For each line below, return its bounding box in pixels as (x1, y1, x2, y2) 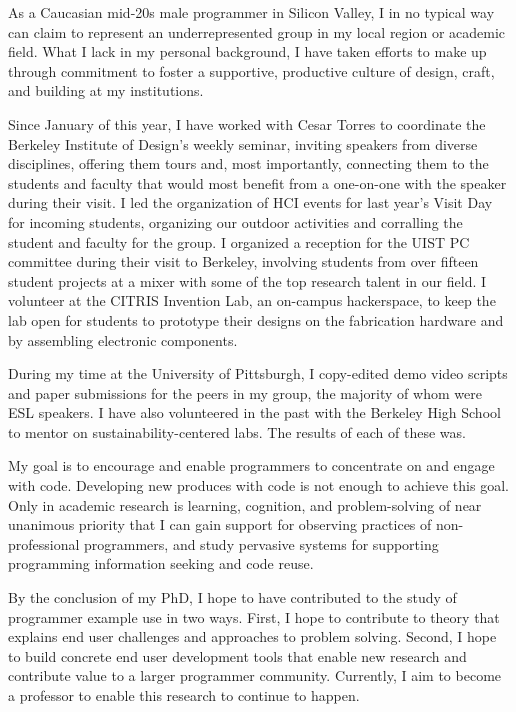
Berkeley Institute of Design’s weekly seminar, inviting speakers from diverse (8, 133, 478, 154)
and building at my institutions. (8, 80, 204, 101)
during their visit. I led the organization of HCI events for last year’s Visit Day (8, 192, 493, 213)
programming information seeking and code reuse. (8, 553, 314, 574)
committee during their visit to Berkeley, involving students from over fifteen (8, 251, 479, 272)
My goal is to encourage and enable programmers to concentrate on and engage (8, 455, 495, 476)
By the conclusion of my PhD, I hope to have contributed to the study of (8, 587, 457, 608)
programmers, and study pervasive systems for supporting (84, 533, 439, 554)
